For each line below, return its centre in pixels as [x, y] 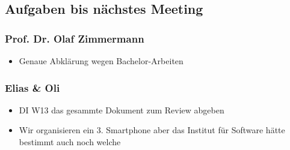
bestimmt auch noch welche [70, 142]
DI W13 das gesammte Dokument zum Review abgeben [122, 109]
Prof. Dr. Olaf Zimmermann [75, 38]
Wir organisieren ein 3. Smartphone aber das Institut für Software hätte [152, 130]
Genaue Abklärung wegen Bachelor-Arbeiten [101, 61]
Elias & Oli [32, 87]
